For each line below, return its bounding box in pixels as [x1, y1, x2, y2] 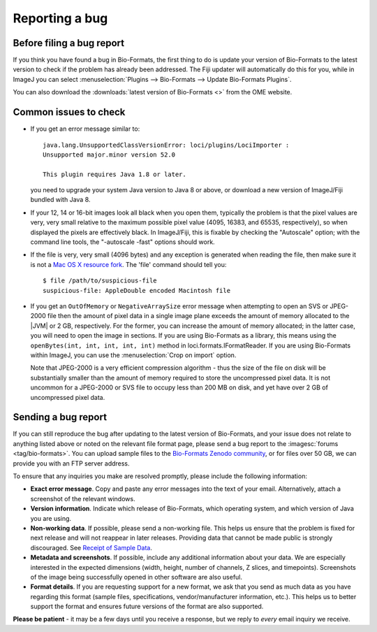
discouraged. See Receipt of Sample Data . [30, 543, 153, 552]
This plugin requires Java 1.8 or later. [43, 170, 186, 178]
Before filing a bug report [13, 37, 125, 49]
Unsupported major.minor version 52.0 [43, 150, 176, 159]
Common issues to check [13, 106, 126, 118]
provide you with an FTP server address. [13, 459, 130, 468]
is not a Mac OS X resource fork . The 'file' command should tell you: [30, 260, 227, 268]
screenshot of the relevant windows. [30, 494, 135, 503]
